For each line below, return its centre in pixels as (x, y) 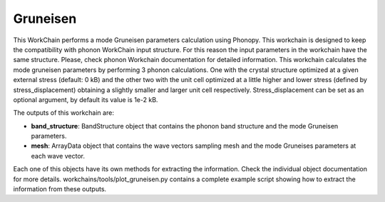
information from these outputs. (60, 189)
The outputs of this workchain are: (63, 113)
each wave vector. (58, 156)
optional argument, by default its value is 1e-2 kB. (86, 99)
